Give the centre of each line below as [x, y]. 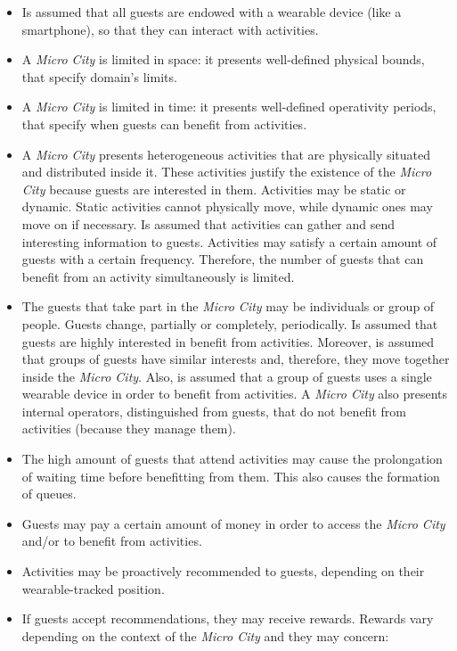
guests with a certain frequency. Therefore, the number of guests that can [223, 259]
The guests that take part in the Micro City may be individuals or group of [228, 306]
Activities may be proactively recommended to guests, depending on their [223, 571]
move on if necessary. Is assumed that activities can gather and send [208, 223]
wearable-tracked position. [93, 588]
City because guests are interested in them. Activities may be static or [214, 189]
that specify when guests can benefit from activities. [164, 124]
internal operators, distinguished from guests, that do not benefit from [214, 411]
